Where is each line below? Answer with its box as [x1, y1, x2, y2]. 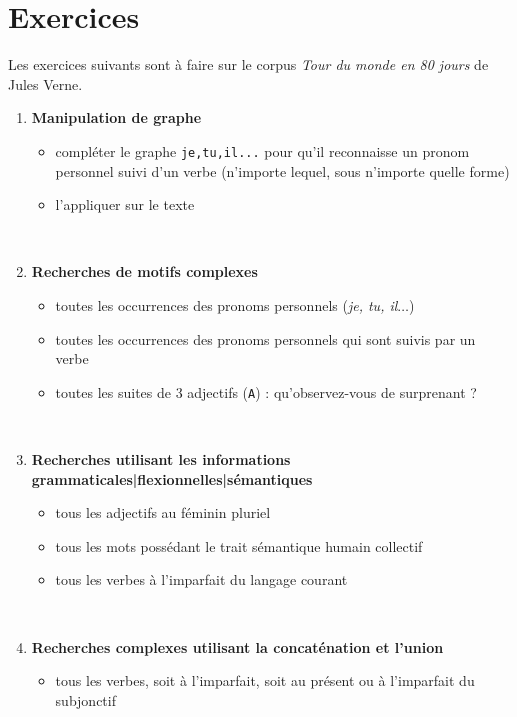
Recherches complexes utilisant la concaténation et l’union [31, 636, 444, 657]
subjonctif [55, 689, 116, 710]
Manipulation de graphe [31, 107, 202, 128]
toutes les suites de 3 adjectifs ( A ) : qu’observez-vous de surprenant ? [55, 381, 477, 402]
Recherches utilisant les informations [31, 448, 291, 469]
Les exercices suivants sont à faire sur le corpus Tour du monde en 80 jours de [8, 54, 489, 75]
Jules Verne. [8, 73, 83, 94]
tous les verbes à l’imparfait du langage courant [55, 569, 348, 590]
